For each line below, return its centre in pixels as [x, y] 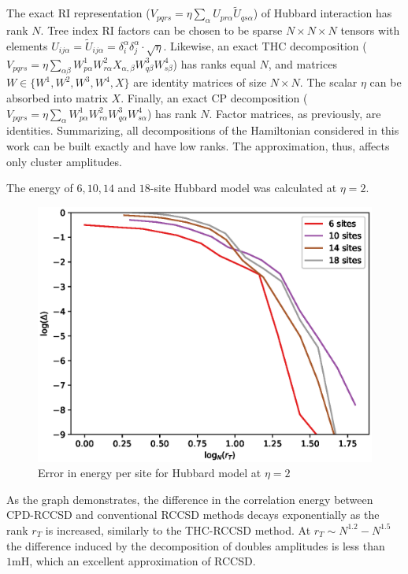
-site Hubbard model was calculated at [243, 188]
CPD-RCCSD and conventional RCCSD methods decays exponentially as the [193, 515]
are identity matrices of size [200, 82]
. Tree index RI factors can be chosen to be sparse [161, 30]
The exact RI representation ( [78, 13]
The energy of [40, 188]
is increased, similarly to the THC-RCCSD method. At [178, 530]
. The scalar [328, 82]
